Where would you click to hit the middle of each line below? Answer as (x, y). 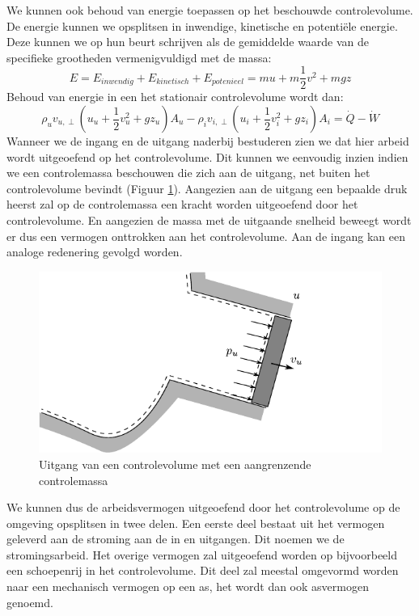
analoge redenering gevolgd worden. (95, 252)
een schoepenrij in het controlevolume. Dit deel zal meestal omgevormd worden (203, 570)
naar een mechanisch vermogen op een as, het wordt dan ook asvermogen (188, 586)
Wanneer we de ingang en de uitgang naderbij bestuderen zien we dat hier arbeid (208, 141)
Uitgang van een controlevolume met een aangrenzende (175, 464)
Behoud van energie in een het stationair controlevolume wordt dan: (175, 97)
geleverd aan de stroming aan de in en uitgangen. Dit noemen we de (176, 539)
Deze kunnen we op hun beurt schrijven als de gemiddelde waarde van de (188, 42)
